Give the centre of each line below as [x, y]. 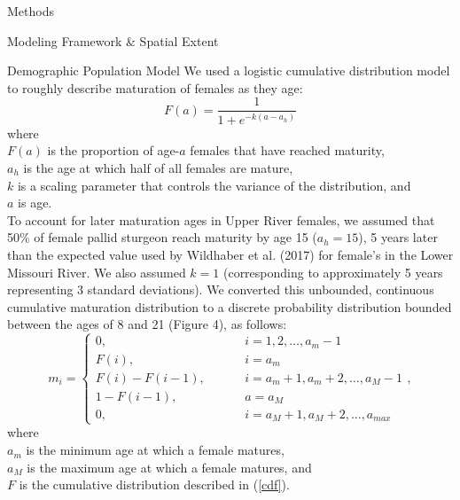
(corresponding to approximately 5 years [333, 272]
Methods [31, 11]
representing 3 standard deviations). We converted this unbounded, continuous [221, 289]
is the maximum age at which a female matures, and [169, 467]
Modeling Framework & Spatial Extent [113, 40]
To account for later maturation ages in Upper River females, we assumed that [221, 219]
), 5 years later [398, 237]
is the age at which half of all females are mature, [158, 167]
